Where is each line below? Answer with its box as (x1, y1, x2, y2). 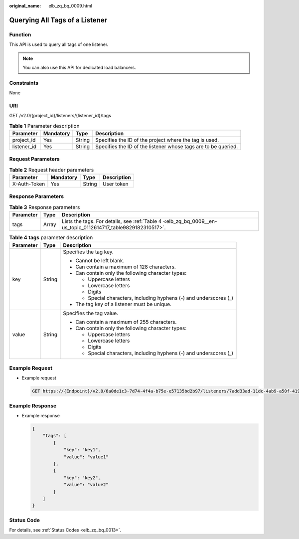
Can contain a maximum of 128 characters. (75, 263, 176, 270)
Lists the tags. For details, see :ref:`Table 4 (61, 218, 162, 225)
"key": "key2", (63, 475, 101, 481)
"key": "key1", (63, 447, 101, 453)
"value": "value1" (63, 454, 109, 460)
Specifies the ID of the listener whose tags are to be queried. (95, 143, 238, 150)
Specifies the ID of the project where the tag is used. (95, 136, 219, 143)
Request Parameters (9, 156, 60, 163)
